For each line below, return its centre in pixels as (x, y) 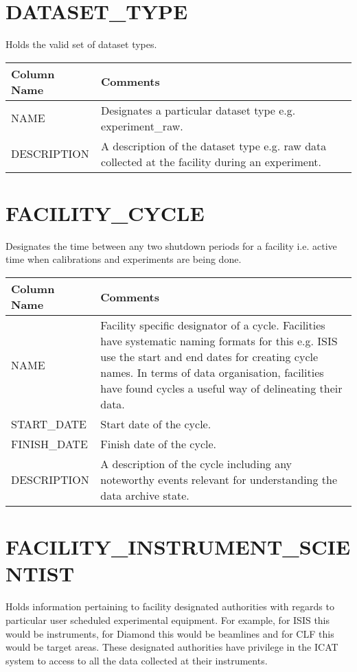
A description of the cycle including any (196, 464)
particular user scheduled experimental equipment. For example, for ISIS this (168, 619)
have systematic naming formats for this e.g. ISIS (219, 341)
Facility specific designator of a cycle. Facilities (213, 325)
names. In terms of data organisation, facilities (212, 373)
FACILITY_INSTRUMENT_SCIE (178, 547)
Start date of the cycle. (156, 424)
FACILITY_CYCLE (105, 212)
